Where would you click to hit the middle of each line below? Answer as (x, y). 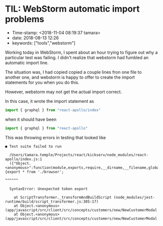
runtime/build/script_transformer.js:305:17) (52, 202)
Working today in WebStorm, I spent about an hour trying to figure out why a (81, 52)
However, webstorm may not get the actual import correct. (64, 92)
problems (25, 19)
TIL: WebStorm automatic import (72, 9)
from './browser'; (45, 172)
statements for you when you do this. (42, 82)
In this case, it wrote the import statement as (49, 101)
